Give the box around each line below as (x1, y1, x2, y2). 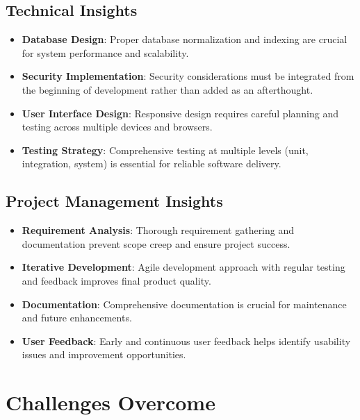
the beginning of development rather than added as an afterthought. (22, 82, 313, 96)
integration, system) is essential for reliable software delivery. (22, 156, 281, 171)
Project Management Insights (6, 190, 223, 212)
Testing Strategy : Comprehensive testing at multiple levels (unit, (22, 142, 309, 157)
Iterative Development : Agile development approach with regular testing (22, 260, 345, 274)
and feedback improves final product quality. (22, 273, 211, 287)
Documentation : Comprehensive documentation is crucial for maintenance (22, 296, 347, 311)
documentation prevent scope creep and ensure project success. (22, 236, 291, 251)
